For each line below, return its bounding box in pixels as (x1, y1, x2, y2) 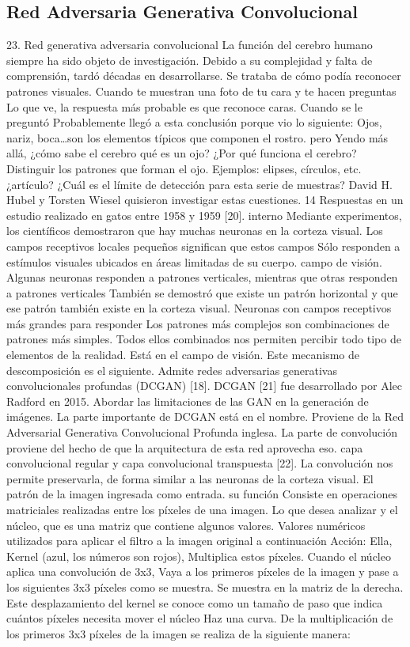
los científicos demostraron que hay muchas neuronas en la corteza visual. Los (6, 222, 383, 239)
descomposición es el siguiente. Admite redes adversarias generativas (6, 361, 337, 378)
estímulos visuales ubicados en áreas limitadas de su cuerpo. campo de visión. (6, 253, 382, 270)
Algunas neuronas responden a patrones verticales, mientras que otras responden (6, 269, 398, 286)
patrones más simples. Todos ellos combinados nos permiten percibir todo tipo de (6, 331, 401, 347)
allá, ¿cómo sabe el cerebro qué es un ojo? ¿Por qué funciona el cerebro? (6, 145, 357, 161)
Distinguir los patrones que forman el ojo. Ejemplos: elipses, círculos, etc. (6, 160, 362, 176)
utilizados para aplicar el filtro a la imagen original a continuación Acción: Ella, (6, 532, 393, 549)
